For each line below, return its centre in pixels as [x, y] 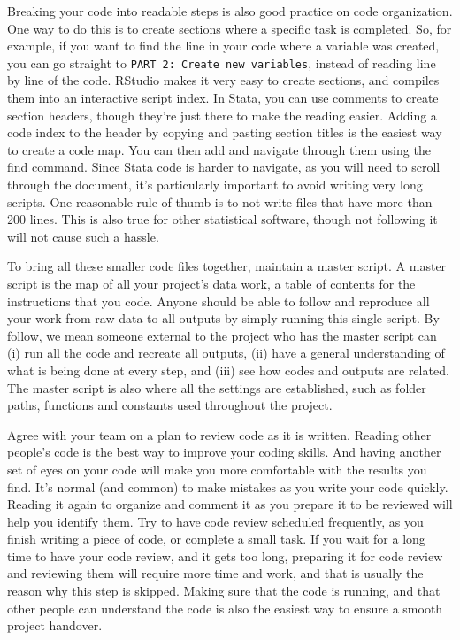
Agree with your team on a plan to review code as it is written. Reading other [219, 434]
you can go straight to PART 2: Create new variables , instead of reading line [222, 62]
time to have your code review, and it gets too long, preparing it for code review [225, 555]
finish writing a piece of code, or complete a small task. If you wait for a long [216, 539]
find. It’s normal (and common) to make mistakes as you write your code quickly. [228, 486]
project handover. [55, 625]
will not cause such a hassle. [83, 236]
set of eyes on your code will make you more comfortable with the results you [217, 469]
